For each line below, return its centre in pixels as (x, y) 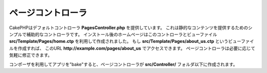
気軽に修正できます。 (31, 55)
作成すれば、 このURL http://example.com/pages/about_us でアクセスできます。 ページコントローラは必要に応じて (136, 48)
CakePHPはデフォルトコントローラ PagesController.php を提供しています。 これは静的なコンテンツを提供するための (129, 28)
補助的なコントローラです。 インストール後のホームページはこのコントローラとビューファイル (122, 34)
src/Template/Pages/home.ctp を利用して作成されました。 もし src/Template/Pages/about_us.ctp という (119, 41)
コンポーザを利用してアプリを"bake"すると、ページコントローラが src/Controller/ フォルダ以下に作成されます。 (123, 64)
